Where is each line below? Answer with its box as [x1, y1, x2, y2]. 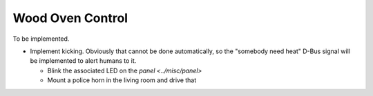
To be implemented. [12, 35, 70, 43]
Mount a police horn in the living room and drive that [47, 76, 197, 84]
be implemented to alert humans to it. [30, 57, 137, 65]
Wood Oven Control [12, 10, 128, 26]
